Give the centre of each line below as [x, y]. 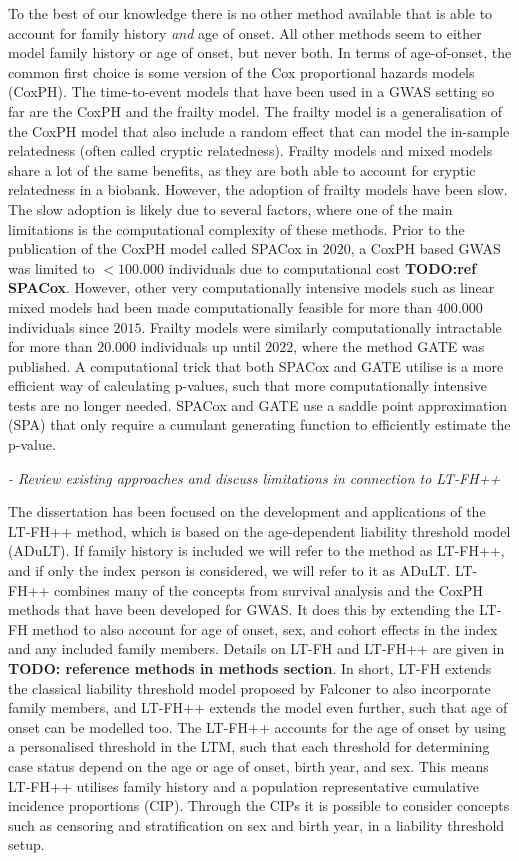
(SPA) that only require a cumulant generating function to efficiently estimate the [259, 424]
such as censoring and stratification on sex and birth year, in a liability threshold [256, 824]
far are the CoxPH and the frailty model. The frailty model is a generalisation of [255, 110]
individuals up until [200, 346]
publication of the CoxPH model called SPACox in [163, 248]
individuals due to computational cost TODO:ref [322, 267]
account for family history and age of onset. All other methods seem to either [245, 32]
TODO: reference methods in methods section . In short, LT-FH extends [250, 668]
